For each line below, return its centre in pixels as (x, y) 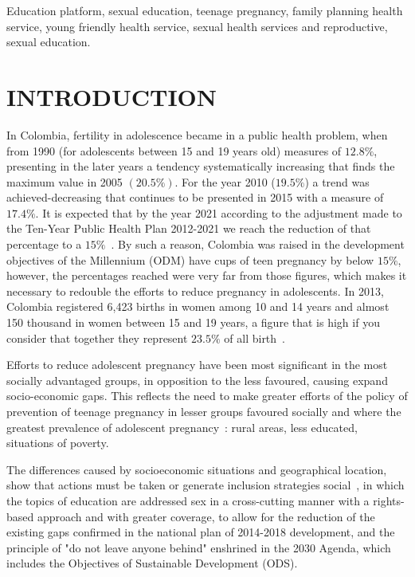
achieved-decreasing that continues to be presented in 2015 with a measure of (195, 197)
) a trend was (337, 181)
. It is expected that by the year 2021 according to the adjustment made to (219, 212)
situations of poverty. (58, 443)
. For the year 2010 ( (225, 181)
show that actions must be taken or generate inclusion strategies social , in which (206, 485)
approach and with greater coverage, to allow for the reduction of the (206, 516)
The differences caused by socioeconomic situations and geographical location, (197, 469)
